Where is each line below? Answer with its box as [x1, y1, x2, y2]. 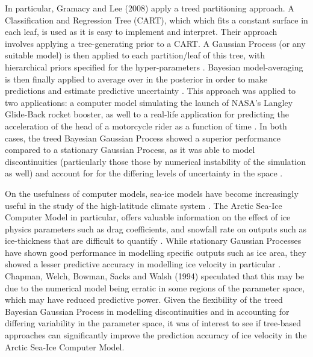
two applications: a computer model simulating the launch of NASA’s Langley [5, 96, 293, 108]
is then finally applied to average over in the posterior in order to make [5, 72, 267, 85]
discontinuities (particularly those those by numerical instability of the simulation [5, 155, 306, 167]
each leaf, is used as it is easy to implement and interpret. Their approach [5, 25, 277, 38]
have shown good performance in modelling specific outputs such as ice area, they [5, 246, 306, 258]
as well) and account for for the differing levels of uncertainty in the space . [5, 167, 283, 179]
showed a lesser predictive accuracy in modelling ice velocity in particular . [5, 258, 281, 270]
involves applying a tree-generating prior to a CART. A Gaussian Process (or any [5, 37, 306, 49]
